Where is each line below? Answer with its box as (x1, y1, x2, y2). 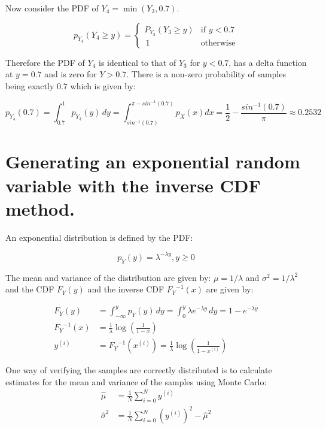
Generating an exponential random (5, 149, 300, 174)
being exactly (5, 79, 54, 92)
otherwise (200, 38, 236, 47)
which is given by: (70, 79, 136, 92)
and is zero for (44, 68, 97, 80)
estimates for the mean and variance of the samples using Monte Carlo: (5, 375, 267, 388)
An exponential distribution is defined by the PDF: (5, 231, 193, 243)
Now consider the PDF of (5, 2, 99, 14)
